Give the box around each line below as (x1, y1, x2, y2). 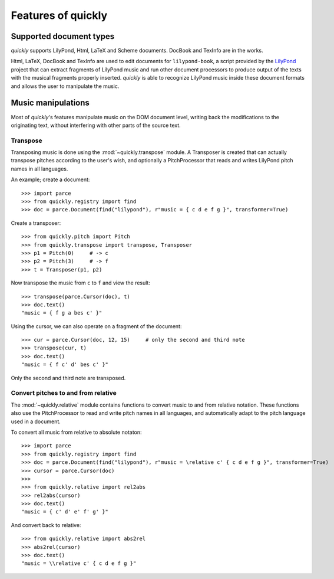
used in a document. (11, 418, 61, 425)
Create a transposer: (11, 219, 61, 227)
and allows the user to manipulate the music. (11, 83, 120, 90)
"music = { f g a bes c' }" (21, 310, 102, 316)
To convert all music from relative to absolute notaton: (11, 428, 142, 436)
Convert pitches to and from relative (11, 389, 117, 397)
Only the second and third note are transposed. (11, 374, 126, 381)
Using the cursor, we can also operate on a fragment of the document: (11, 322, 182, 330)
